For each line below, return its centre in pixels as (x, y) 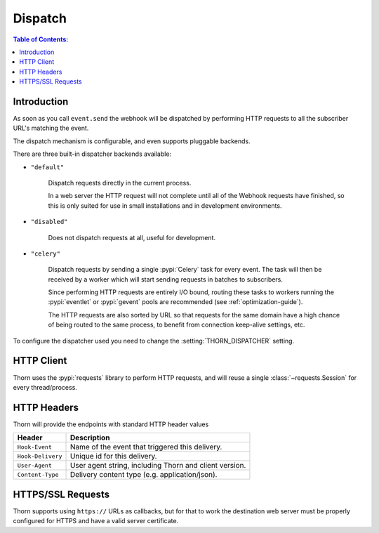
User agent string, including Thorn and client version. (158, 466)
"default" (47, 167)
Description (90, 437)
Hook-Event (35, 447)
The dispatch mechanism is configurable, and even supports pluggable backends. (132, 141)
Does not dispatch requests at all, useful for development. (132, 237)
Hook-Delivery (40, 456)
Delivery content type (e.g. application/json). (144, 475)
